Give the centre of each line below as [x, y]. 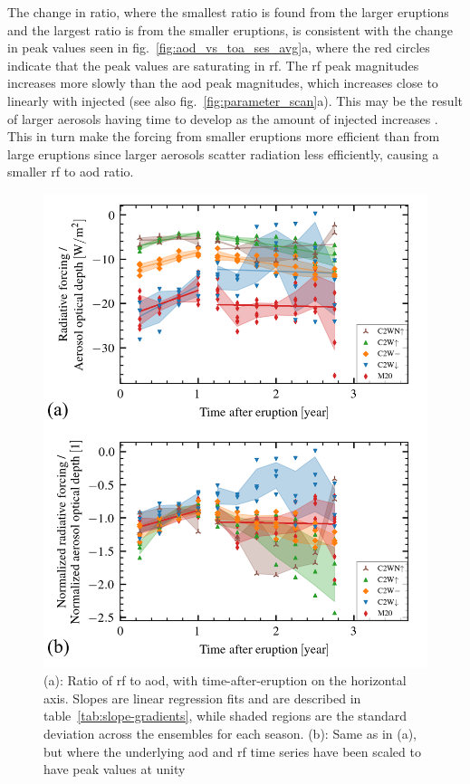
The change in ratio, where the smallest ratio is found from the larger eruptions [228, 12]
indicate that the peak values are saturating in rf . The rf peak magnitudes [213, 65]
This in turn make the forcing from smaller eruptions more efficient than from [224, 136]
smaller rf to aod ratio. [71, 172]
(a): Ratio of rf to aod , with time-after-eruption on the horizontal [225, 680]
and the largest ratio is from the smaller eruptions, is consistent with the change [230, 29]
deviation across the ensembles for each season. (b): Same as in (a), [230, 734]
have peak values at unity [115, 769]
